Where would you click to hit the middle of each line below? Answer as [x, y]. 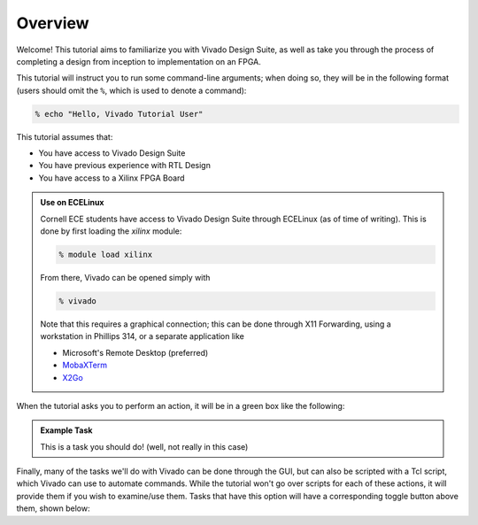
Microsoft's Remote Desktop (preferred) [135, 352]
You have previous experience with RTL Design [125, 166]
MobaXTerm [85, 365]
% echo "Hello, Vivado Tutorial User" [119, 114]
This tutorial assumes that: [65, 136]
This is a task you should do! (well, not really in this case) [144, 446]
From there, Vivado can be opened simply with [125, 278]
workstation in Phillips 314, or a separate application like [143, 336]
